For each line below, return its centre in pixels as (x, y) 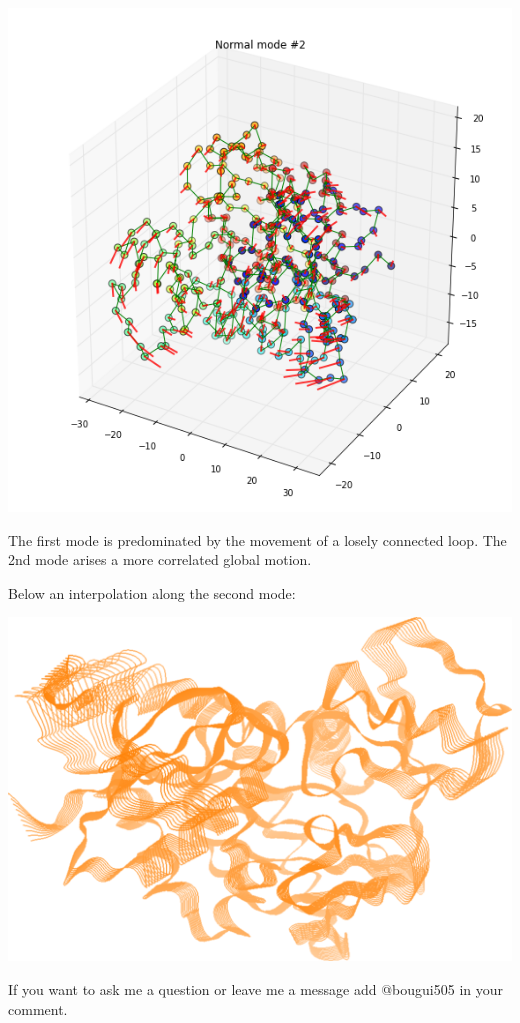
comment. (38, 1008)
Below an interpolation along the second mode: (152, 592)
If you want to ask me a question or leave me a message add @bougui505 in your (255, 989)
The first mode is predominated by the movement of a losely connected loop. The (257, 539)
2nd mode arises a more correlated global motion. (160, 559)
